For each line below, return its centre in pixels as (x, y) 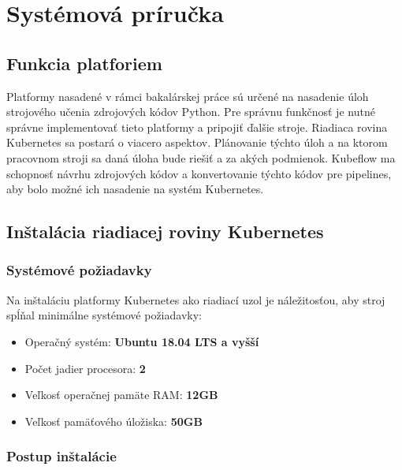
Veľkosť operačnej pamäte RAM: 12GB (121, 395)
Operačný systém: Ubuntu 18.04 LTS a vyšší (142, 341)
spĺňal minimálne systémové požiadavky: (104, 315)
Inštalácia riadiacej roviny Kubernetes (165, 231)
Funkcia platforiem (84, 63)
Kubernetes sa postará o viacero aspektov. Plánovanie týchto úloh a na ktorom (197, 142)
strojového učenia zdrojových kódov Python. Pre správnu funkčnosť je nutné (191, 112)
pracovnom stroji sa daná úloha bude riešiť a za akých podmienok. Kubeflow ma (201, 157)
